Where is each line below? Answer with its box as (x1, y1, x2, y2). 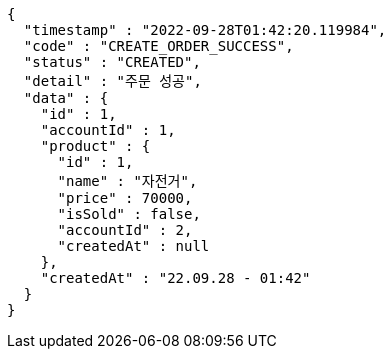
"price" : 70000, (57, 190, 193, 206)
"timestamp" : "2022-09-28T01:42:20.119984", (23, 22, 387, 38)
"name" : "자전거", (57, 173, 198, 189)
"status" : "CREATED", (23, 54, 201, 70)
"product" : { (40, 138, 151, 154)
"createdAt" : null (57, 238, 210, 254)
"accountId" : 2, (57, 222, 193, 238)
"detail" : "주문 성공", (23, 73, 202, 89)
